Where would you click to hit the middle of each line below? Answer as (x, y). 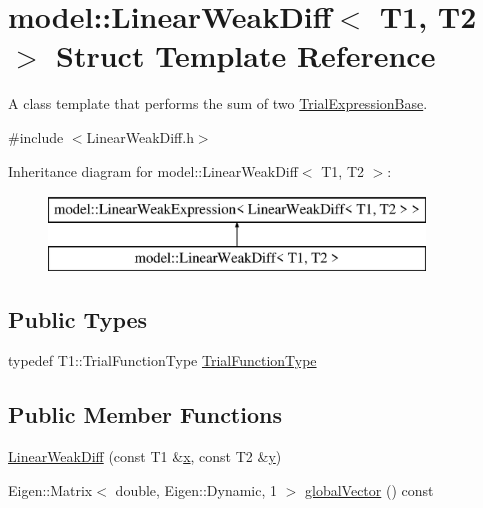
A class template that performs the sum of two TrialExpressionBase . (218, 103)
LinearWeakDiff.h (140, 136)
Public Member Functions (145, 414)
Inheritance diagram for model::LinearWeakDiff (153, 170)
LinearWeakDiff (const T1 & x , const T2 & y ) (145, 456)
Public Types (78, 318)
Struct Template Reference (246, 55)
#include (36, 136)
